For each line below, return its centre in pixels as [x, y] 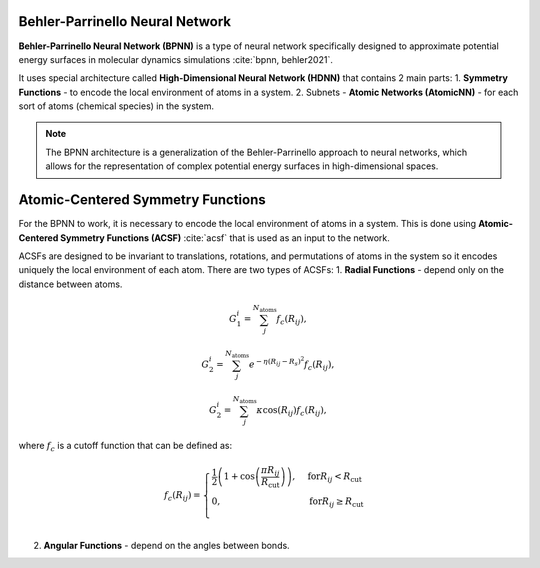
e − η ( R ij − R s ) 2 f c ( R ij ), [291, 363]
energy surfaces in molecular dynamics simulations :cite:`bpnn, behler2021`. [176, 59]
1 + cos [239, 476]
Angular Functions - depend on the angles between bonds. [166, 545]
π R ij [270, 471]
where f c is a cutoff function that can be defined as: [125, 446]
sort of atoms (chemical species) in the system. [116, 106]
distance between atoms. [70, 284]
